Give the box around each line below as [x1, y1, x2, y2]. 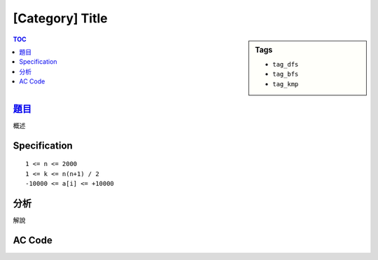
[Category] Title [13, 11, 108, 26]
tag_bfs [272, 70, 299, 78]
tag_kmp [272, 80, 299, 88]
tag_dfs [272, 60, 299, 68]
